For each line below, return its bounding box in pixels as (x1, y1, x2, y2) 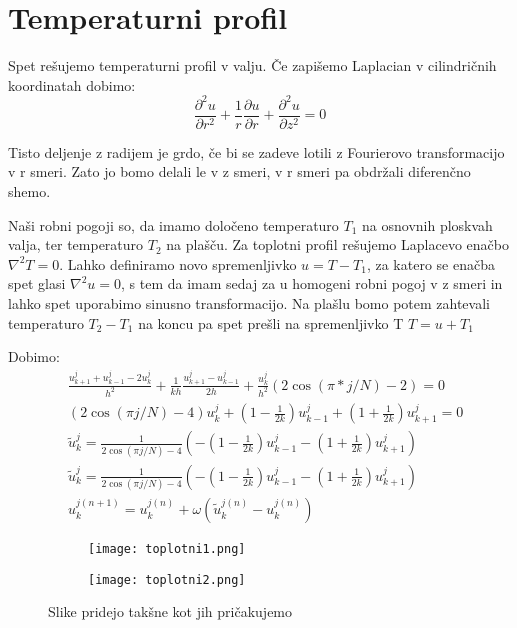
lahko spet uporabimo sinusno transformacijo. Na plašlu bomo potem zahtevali (8, 293, 490, 314)
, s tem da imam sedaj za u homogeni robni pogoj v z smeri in (121, 273, 503, 294)
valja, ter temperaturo (8, 234, 144, 255)
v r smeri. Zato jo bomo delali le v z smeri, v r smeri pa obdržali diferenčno (8, 161, 471, 182)
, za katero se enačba (366, 253, 495, 274)
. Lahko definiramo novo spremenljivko (59, 253, 297, 274)
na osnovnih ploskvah (362, 214, 493, 235)
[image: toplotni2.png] (88, 572, 246, 587)
